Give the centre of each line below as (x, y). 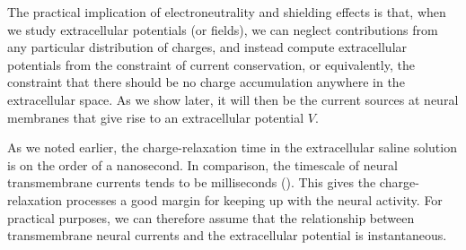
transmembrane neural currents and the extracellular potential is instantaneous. (227, 235)
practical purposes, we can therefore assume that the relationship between (211, 217)
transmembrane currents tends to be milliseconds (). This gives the (192, 182)
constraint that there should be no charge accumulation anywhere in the (206, 82)
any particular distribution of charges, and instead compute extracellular (207, 47)
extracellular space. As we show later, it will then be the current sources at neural (233, 99)
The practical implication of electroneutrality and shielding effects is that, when (227, 12)
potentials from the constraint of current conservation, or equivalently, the (211, 64)
